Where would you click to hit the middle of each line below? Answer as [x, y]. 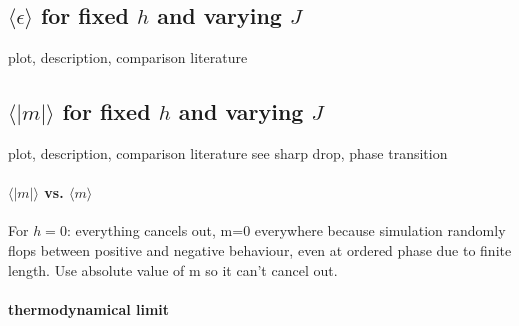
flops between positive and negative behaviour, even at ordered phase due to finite [260, 249]
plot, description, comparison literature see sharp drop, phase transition [228, 153]
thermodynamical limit [89, 308]
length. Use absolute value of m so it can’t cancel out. [173, 269]
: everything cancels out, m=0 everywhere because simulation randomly [286, 230]
